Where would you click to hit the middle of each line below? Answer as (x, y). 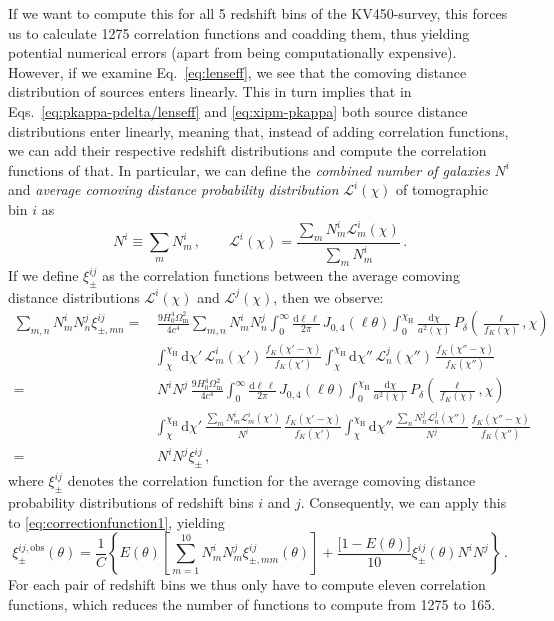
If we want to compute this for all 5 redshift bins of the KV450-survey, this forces (258, 13)
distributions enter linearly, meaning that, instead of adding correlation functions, (258, 130)
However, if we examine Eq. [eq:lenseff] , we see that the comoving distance (237, 71)
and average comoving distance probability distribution (173, 189)
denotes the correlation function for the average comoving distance (271, 480)
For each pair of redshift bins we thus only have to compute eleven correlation (247, 584)
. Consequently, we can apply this (403, 502)
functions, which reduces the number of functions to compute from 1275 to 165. (252, 603)
